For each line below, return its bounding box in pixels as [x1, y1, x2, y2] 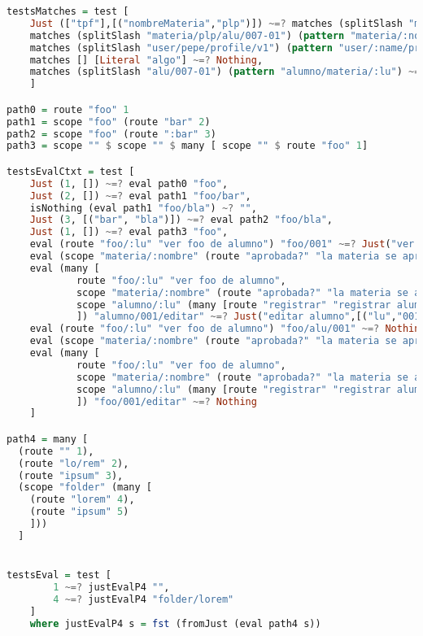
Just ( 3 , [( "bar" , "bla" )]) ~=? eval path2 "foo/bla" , [29, 214, 333, 226]
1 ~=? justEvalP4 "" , [53, 582, 170, 594]
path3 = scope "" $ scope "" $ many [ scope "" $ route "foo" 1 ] [7, 140, 368, 152]
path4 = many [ [7, 433, 89, 445]
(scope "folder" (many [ [18, 481, 152, 494]
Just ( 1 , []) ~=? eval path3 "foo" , [29, 226, 229, 238]
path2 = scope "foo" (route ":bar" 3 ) [7, 128, 216, 140]
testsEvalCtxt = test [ [7, 165, 135, 177]
